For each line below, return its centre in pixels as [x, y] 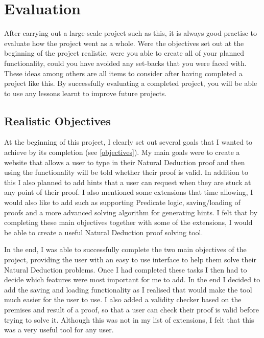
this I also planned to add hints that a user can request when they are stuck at [128, 182]
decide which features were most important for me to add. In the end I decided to [132, 279]
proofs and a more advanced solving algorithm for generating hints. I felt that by [131, 212]
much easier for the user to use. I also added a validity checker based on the [123, 299]
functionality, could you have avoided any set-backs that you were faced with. [125, 63]
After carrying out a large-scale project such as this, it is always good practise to [131, 33]
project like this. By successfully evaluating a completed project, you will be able [131, 83]
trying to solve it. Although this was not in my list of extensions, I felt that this [129, 319]
